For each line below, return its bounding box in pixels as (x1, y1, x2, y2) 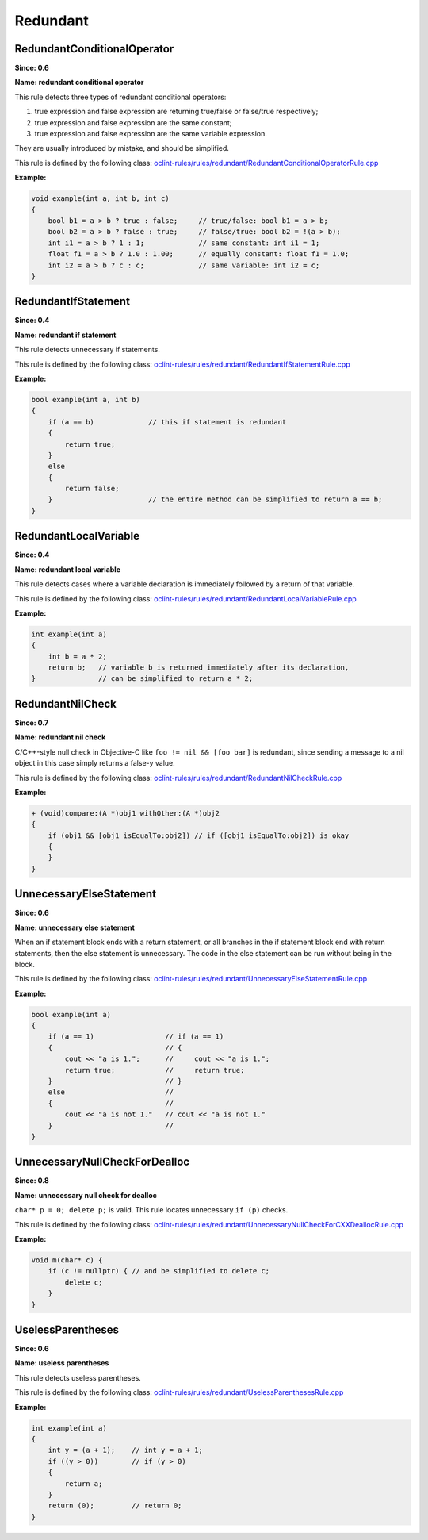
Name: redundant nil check (14, 732, 106, 742)
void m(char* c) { (31, 1256, 103, 1265)
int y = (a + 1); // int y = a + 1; (48, 1446, 204, 1455)
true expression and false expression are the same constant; (34, 117, 232, 127)
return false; (64, 484, 120, 493)
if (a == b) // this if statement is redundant (48, 417, 287, 426)
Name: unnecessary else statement (14, 923, 135, 932)
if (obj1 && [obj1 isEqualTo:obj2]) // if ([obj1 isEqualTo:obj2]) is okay (48, 831, 350, 840)
